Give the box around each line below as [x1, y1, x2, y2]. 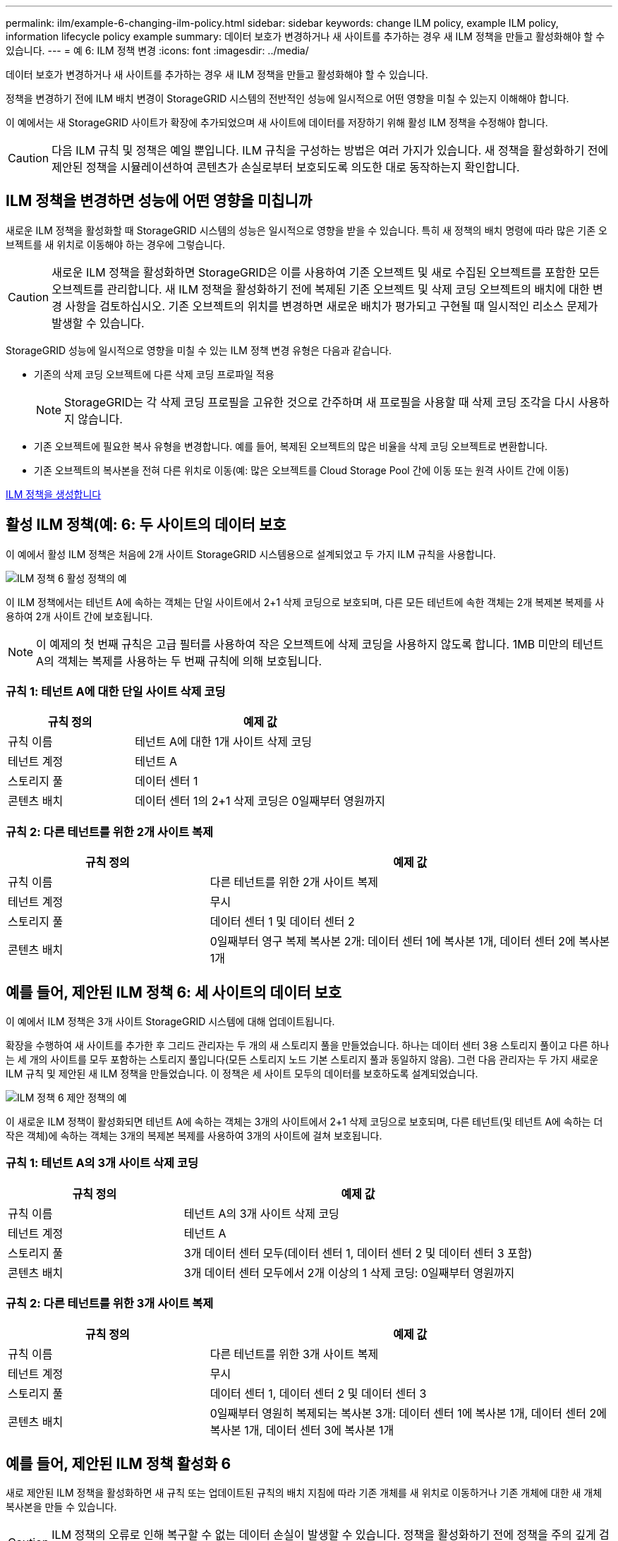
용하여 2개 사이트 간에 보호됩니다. [6, 610, 153, 622]
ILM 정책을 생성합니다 [6, 488, 102, 500]
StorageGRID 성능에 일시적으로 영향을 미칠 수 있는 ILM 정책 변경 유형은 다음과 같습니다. [6, 344, 392, 356]
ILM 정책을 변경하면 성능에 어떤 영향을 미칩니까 [6, 192, 313, 210]
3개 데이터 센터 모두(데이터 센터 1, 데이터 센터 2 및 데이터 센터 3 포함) [183, 1245, 533, 1260]
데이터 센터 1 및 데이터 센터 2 [210, 914, 355, 929]
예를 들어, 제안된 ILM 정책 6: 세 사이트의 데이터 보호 [6, 983, 342, 1001]
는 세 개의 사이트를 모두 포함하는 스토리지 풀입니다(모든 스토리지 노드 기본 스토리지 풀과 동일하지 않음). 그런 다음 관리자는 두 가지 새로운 [6, 1053, 599, 1066]
